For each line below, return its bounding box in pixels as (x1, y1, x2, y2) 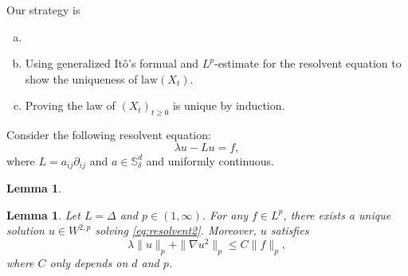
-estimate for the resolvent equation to (214, 55, 402, 72)
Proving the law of (25, 97, 116, 114)
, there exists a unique (283, 206, 391, 223)
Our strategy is (6, 2, 80, 17)
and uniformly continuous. (146, 152, 274, 169)
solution (6, 222, 45, 239)
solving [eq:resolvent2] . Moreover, (95, 222, 257, 239)
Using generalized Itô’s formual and (25, 55, 199, 72)
